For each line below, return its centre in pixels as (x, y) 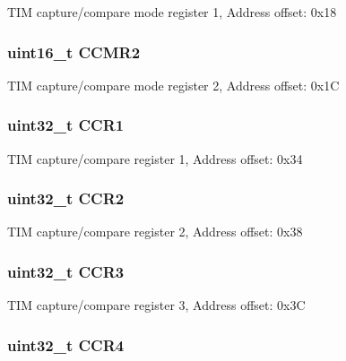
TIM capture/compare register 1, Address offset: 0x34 (155, 158)
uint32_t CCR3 (66, 271)
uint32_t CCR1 (66, 125)
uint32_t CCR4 (66, 344)
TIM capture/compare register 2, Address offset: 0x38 (155, 232)
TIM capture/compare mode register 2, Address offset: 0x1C (173, 85)
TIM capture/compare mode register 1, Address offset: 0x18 (172, 12)
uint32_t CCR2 (66, 198)
